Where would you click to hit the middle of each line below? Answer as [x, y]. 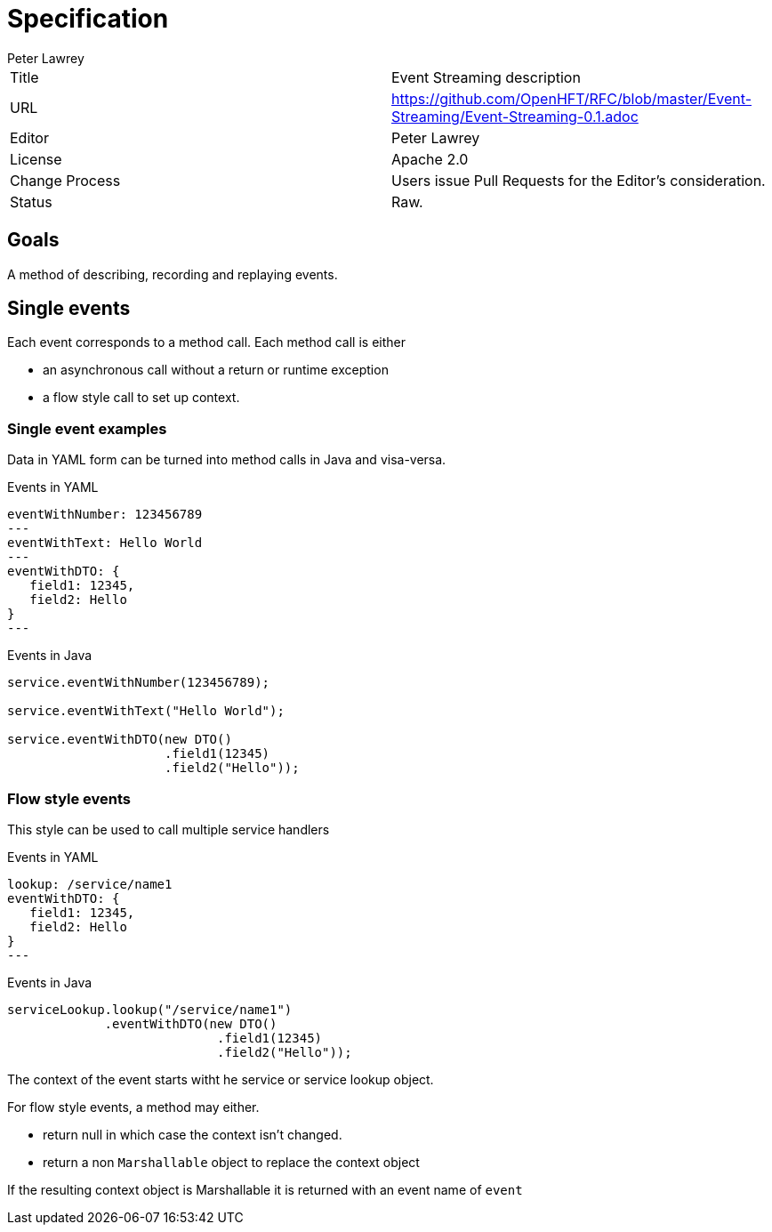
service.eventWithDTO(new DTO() [120, 740]
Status [31, 201]
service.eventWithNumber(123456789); [139, 683]
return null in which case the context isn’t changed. [193, 1134]
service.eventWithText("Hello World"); [146, 711]
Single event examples [87, 428]
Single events [69, 309]
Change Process [65, 180]
